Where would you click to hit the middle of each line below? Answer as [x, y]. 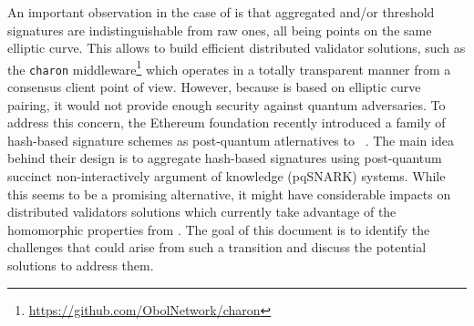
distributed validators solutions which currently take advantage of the [202, 212]
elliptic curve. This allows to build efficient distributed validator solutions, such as [237, 48]
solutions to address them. [81, 265]
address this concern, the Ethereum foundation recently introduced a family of [227, 122]
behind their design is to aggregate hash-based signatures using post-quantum [225, 158]
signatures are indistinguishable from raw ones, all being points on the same [220, 30]
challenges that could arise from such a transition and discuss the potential [217, 247]
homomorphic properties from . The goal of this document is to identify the [219, 229]
